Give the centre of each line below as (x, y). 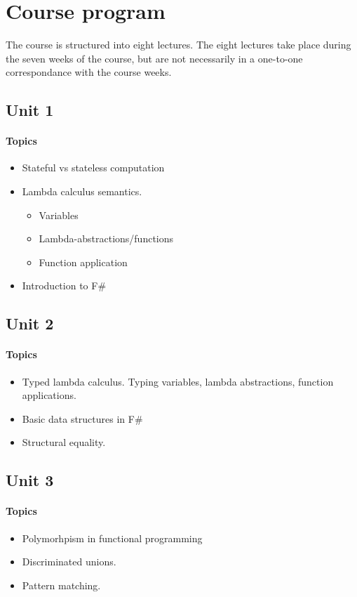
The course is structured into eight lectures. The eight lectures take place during (178, 45)
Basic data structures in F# (82, 418)
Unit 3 (30, 480)
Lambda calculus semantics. (82, 191)
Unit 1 (30, 110)
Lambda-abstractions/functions (106, 238)
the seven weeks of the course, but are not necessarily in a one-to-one (154, 58)
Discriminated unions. (69, 562)
